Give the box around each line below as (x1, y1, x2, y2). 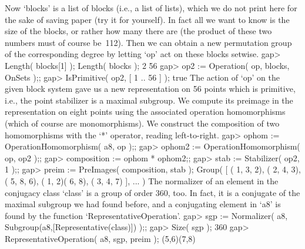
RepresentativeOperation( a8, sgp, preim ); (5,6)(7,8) (5, 232, 196, 244)
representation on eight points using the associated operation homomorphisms (5, 105, 286, 118)
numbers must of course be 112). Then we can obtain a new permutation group (5, 36, 292, 48)
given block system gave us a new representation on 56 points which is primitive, (5, 82, 296, 95)
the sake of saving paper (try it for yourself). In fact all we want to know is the (5, 13, 290, 25)
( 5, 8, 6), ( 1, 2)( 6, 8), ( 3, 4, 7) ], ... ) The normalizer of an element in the (5, 174, 279, 187)
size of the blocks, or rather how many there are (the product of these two (5, 25, 272, 37)
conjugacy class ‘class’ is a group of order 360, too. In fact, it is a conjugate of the (5, 186, 300, 198)
